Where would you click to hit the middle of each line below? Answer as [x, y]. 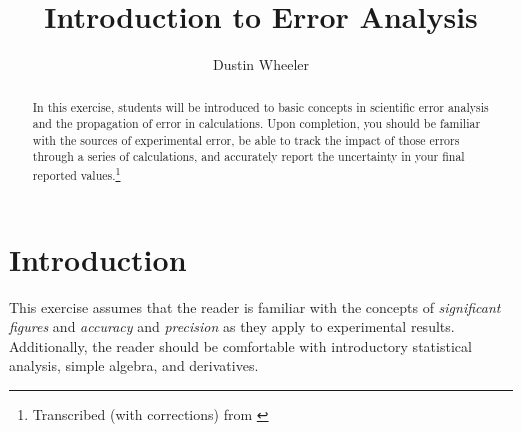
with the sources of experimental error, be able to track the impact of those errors [246, 139]
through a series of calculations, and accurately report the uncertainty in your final [248, 156]
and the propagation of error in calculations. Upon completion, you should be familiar [256, 123]
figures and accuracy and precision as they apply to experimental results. [232, 326]
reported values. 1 [76, 174]
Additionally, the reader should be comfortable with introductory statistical [240, 345]
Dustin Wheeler [261, 64]
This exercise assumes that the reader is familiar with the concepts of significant [255, 306]
